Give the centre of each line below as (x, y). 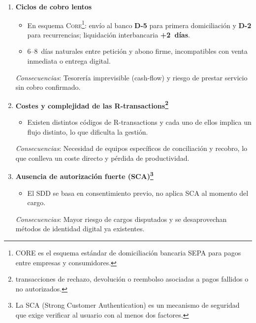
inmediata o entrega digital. (69, 61)
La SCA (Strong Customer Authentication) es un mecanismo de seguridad (128, 305)
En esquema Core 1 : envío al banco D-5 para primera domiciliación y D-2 (139, 24)
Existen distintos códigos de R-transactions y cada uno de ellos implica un (139, 122)
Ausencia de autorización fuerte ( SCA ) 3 (84, 176)
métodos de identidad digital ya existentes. (80, 229)
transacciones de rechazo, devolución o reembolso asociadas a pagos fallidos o (132, 279)
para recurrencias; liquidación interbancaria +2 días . (109, 34)
